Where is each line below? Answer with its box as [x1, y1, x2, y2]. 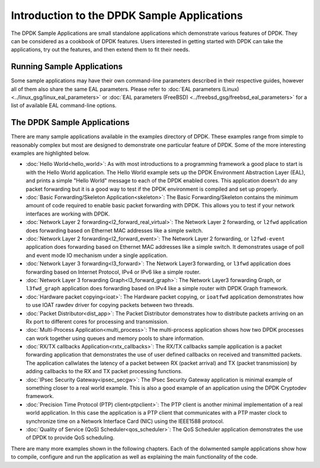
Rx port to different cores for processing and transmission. [25, 318, 169, 325]
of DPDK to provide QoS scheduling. [25, 434, 115, 441]
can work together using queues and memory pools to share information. [25, 335, 204, 342]
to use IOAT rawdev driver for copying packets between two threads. [25, 302, 194, 309]
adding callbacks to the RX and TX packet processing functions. [25, 368, 183, 375]
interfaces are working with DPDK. [25, 210, 110, 217]
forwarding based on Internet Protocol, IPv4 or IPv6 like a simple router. [25, 268, 201, 275]
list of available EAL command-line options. [11, 102, 117, 109]
